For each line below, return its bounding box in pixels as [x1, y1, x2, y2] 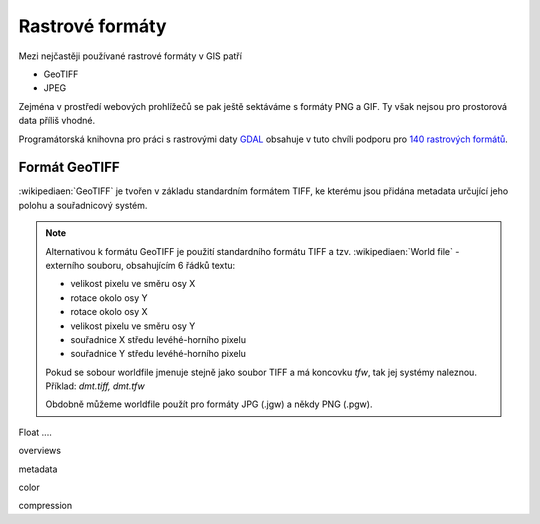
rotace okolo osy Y [70, 291, 149, 304]
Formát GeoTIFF [18, 159, 120, 176]
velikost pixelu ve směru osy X [70, 278, 196, 290]
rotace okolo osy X [70, 306, 149, 318]
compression [18, 500, 73, 512]
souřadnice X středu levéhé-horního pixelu [70, 333, 247, 345]
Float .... [18, 426, 52, 438]
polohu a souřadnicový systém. [18, 199, 148, 211]
